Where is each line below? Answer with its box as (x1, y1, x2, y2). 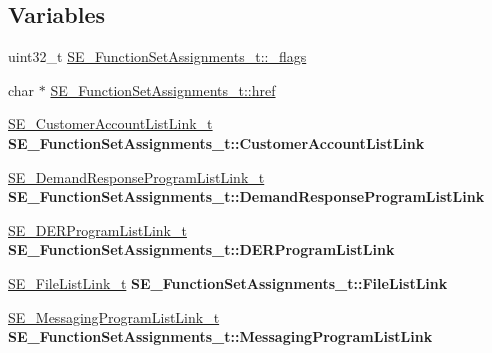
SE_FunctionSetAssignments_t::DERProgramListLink (8, 239, 395, 260)
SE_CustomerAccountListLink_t (8, 113, 213, 134)
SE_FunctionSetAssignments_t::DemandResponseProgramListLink (8, 186, 485, 207)
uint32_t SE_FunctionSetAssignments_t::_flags (8, 46, 307, 67)
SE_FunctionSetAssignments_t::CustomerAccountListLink (8, 132, 425, 153)
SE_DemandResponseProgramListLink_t (8, 166, 265, 187)
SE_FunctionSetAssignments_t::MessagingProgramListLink (8, 326, 433, 347)
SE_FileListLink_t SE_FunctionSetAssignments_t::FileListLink (8, 272, 448, 293)
